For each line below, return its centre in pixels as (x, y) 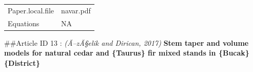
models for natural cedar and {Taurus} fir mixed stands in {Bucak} (127, 53)
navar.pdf (76, 10)
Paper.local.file (31, 10)
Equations (24, 23)
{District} (22, 62)
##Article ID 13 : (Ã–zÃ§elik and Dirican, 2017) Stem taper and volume (126, 42)
